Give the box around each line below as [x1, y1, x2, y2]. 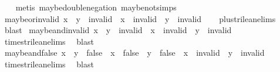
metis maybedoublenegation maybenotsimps [15, 1, 177, 13]
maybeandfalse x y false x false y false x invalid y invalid [4, 46, 265, 59]
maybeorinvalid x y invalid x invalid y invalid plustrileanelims [4, 12, 276, 24]
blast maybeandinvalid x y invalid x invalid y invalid [4, 24, 232, 36]
